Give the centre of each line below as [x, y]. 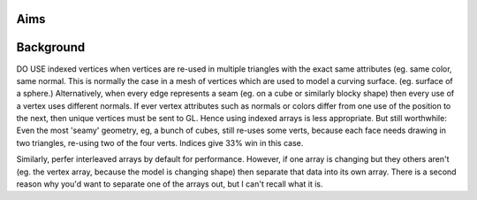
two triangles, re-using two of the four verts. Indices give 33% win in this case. [160, 142]
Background [51, 47]
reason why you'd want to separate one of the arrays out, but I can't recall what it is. [170, 184]
